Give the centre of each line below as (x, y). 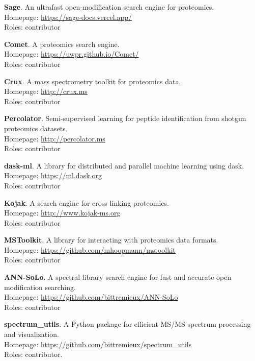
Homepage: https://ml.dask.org (53, 175)
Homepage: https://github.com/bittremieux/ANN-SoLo (91, 297)
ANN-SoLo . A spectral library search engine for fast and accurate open (118, 277)
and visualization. (32, 334)
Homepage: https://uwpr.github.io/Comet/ (72, 54)
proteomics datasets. (36, 128)
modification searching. (40, 287)
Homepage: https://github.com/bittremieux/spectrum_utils (98, 344)
